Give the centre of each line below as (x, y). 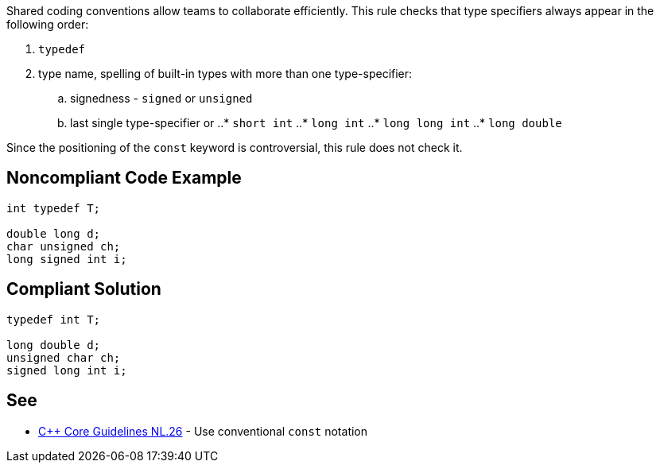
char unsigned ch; (64, 246)
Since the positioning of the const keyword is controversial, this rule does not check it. (235, 147)
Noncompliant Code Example (124, 178)
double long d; (54, 233)
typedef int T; (54, 319)
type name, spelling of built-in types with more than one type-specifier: (225, 74)
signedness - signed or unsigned (161, 98)
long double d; (54, 345)
